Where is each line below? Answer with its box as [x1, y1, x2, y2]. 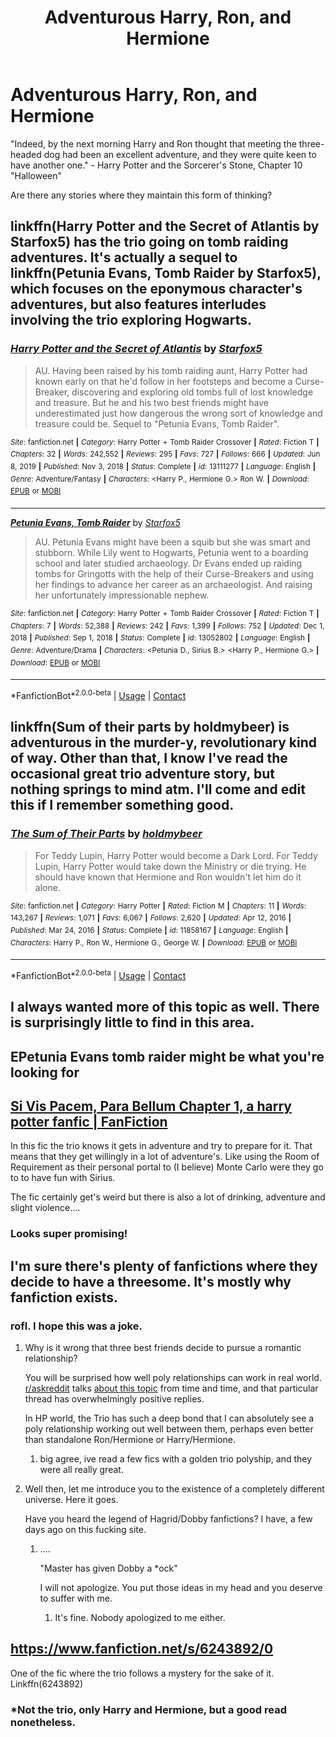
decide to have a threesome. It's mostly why [10, 1273, 292, 1290]
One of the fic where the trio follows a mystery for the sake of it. [10, 1667, 275, 1679]
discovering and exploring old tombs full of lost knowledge [71, 386, 314, 398]
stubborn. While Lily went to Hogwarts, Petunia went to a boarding [34, 546, 309, 558]
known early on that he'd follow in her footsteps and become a [34, 375, 293, 387]
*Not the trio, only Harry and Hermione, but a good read [10, 1702, 288, 1716]
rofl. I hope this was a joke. [10, 1319, 143, 1333]
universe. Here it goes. [24, 1494, 119, 1506]
